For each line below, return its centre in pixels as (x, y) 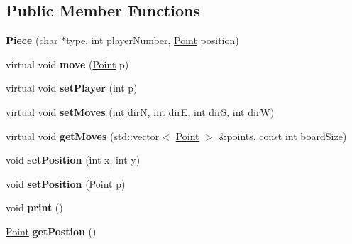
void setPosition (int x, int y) (73, 160)
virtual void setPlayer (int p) (72, 88)
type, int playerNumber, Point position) (153, 40)
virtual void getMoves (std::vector (83, 136)
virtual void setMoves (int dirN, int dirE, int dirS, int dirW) (140, 111)
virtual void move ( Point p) (67, 64)
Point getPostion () (51, 231)
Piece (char (32, 40)
